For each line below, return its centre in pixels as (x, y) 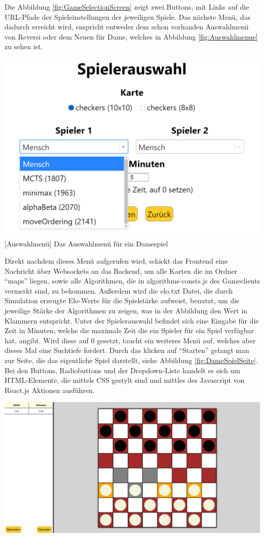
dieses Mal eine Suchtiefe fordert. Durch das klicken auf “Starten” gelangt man (127, 350)
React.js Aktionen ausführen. (50, 390)
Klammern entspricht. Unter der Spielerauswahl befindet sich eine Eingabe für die (132, 320)
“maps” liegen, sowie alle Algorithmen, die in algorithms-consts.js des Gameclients (132, 281)
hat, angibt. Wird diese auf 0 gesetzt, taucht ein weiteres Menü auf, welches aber (130, 340)
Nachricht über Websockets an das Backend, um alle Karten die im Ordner (121, 271)
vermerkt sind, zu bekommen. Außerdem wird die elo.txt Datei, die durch (119, 290)
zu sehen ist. (24, 46)
